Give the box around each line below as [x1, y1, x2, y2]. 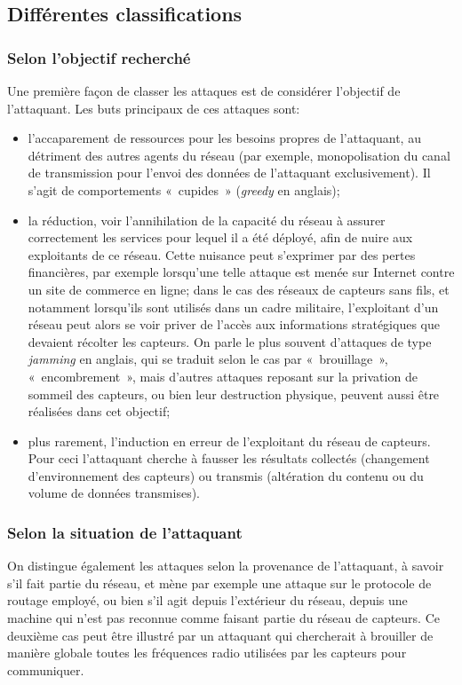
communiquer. [7, 660, 84, 679]
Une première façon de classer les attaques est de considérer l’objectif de [7, 82, 401, 99]
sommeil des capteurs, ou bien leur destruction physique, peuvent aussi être [28, 384, 440, 403]
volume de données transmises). [28, 484, 201, 502]
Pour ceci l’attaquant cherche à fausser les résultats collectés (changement [28, 449, 430, 468]
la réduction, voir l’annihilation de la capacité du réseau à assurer [28, 210, 386, 229]
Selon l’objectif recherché [7, 46, 191, 68]
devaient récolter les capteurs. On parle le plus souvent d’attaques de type [28, 332, 432, 350]
